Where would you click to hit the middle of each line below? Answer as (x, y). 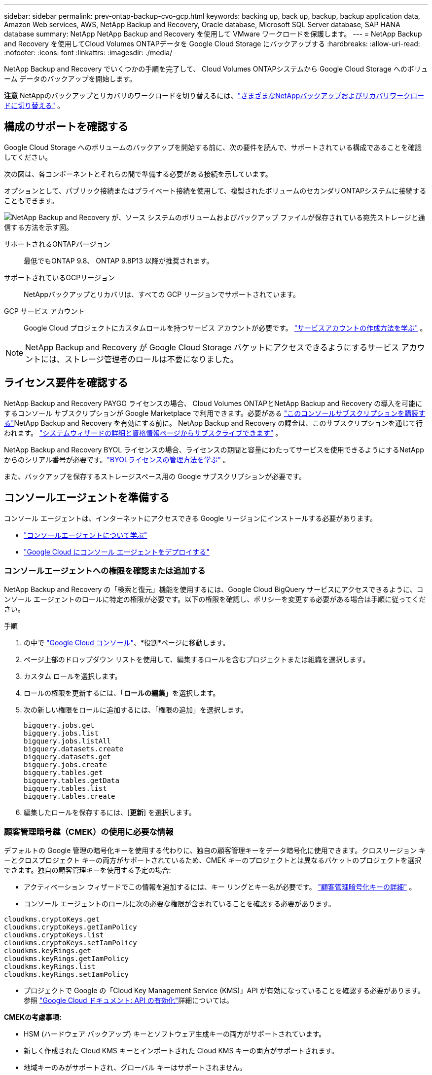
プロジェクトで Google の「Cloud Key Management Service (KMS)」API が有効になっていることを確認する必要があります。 (224, 991)
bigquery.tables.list (65, 789)
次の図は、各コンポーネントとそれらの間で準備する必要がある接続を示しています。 (138, 174)
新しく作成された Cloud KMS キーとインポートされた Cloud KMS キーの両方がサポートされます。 (181, 1051)
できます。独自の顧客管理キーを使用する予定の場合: (88, 870)
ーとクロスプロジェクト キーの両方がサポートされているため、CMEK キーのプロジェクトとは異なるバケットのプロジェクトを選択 (213, 860)
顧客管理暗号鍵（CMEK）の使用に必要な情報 (89, 832)
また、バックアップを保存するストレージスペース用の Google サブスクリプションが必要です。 (155, 476)
